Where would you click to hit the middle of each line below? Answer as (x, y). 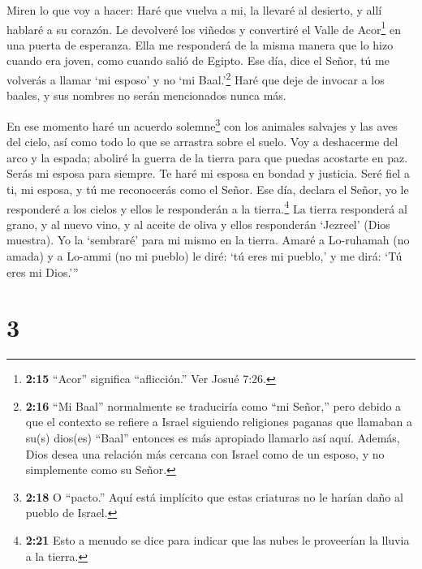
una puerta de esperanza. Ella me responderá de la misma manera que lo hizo (200, 44)
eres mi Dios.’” (43, 272)
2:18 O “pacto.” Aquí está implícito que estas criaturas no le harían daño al (214, 496)
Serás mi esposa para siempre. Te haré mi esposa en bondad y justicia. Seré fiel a (208, 173)
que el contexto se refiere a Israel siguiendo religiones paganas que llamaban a (219, 422)
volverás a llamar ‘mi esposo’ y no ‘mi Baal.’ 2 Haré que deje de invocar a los (196, 78)
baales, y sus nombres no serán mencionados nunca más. (146, 95)
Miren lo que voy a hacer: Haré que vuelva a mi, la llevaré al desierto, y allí (194, 10)
